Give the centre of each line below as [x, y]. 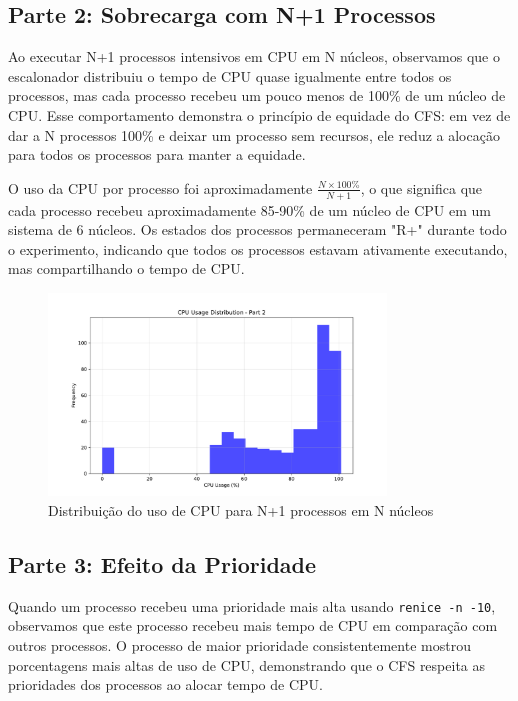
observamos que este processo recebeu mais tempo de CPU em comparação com [253, 625]
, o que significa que [421, 187]
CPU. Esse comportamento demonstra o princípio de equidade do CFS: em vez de [259, 114]
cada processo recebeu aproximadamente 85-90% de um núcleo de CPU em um [249, 209]
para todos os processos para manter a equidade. [157, 154]
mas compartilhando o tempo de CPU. [126, 268]
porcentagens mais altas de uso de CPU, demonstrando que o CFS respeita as [247, 664]
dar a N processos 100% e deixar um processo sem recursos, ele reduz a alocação [254, 134]
